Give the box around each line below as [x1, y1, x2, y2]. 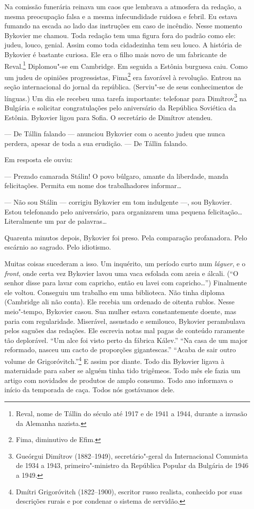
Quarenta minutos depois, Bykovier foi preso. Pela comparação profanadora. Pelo [4, 232, 247, 242]
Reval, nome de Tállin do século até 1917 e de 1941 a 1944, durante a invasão [16, 408, 247, 418]
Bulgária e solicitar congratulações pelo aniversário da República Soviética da [4, 102, 236, 112]
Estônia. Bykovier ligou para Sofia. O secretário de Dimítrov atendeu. [4, 112, 213, 122]
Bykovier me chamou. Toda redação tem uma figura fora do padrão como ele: [4, 30, 236, 40]
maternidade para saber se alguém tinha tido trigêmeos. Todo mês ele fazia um [4, 365, 241, 376]
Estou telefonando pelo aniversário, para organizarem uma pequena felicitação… [4, 206, 242, 216]
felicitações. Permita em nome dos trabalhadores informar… [4, 180, 182, 191]
